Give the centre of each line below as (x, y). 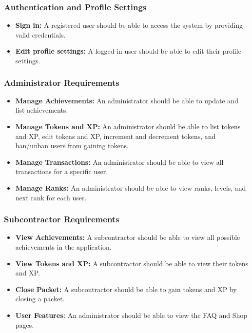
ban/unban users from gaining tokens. (72, 146)
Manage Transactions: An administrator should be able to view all (119, 162)
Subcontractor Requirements (62, 219)
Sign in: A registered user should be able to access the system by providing (129, 25)
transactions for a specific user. (62, 171)
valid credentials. (40, 34)
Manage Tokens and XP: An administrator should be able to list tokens (128, 126)
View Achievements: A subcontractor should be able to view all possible (128, 237)
